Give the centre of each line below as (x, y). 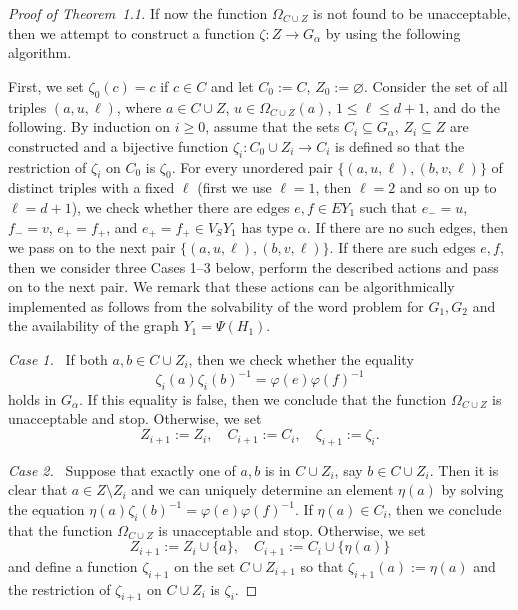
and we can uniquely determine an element (262, 489)
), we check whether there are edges (180, 206)
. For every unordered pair (252, 166)
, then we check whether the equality (301, 358)
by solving (472, 489)
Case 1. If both (58, 358)
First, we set (46, 85)
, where (139, 106)
